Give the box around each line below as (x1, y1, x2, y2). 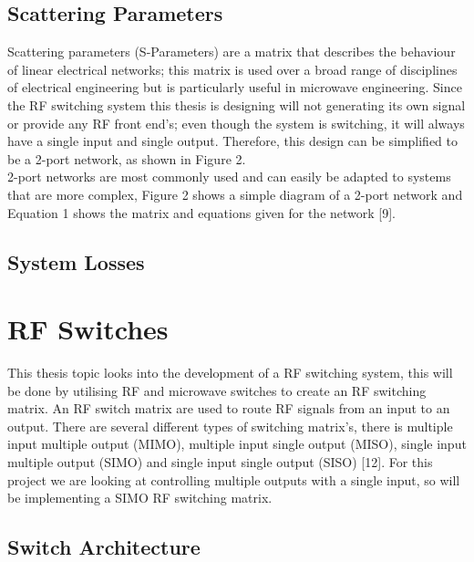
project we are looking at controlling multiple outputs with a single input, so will (7, 470, 460, 489)
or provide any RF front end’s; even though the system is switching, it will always (7, 113, 465, 132)
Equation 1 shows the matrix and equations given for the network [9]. (7, 203, 397, 222)
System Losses (7, 247, 145, 276)
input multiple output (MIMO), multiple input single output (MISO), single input (7, 434, 467, 453)
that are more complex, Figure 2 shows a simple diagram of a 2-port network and (7, 184, 463, 203)
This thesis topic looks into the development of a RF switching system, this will (7, 363, 453, 382)
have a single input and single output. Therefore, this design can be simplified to (7, 131, 458, 151)
